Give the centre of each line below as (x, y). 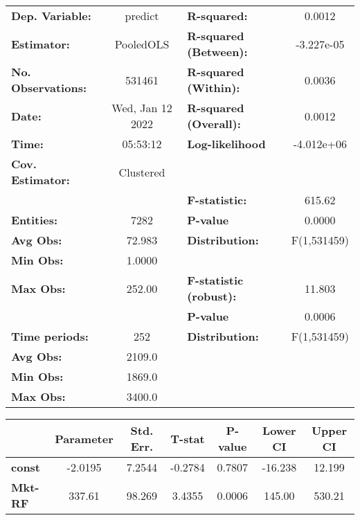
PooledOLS (142, 44)
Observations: (49, 88)
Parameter (84, 438)
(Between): (217, 52)
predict (142, 16)
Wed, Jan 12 (142, 108)
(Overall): (214, 124)
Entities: (35, 220)
